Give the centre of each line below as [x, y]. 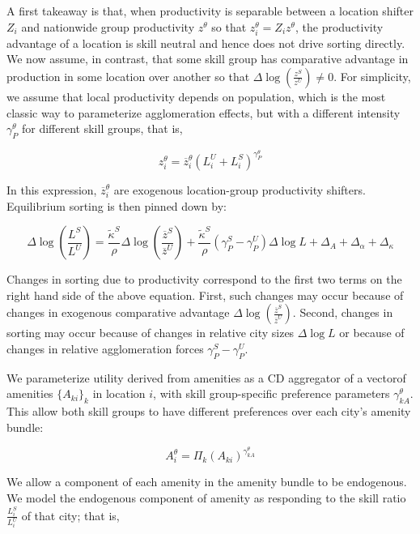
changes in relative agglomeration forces [105, 348]
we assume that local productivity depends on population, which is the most [196, 96]
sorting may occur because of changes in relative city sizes [151, 333]
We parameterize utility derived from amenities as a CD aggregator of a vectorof [206, 377]
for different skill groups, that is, [102, 128]
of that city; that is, [70, 515]
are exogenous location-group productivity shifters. [240, 189]
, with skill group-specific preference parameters [272, 393]
